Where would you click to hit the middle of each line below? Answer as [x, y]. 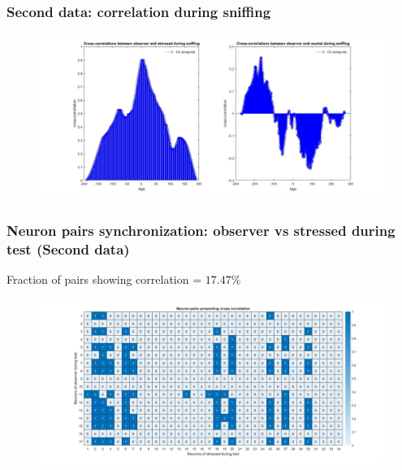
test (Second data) [68, 248]
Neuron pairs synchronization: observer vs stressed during [201, 230]
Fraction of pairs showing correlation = [104, 279]
